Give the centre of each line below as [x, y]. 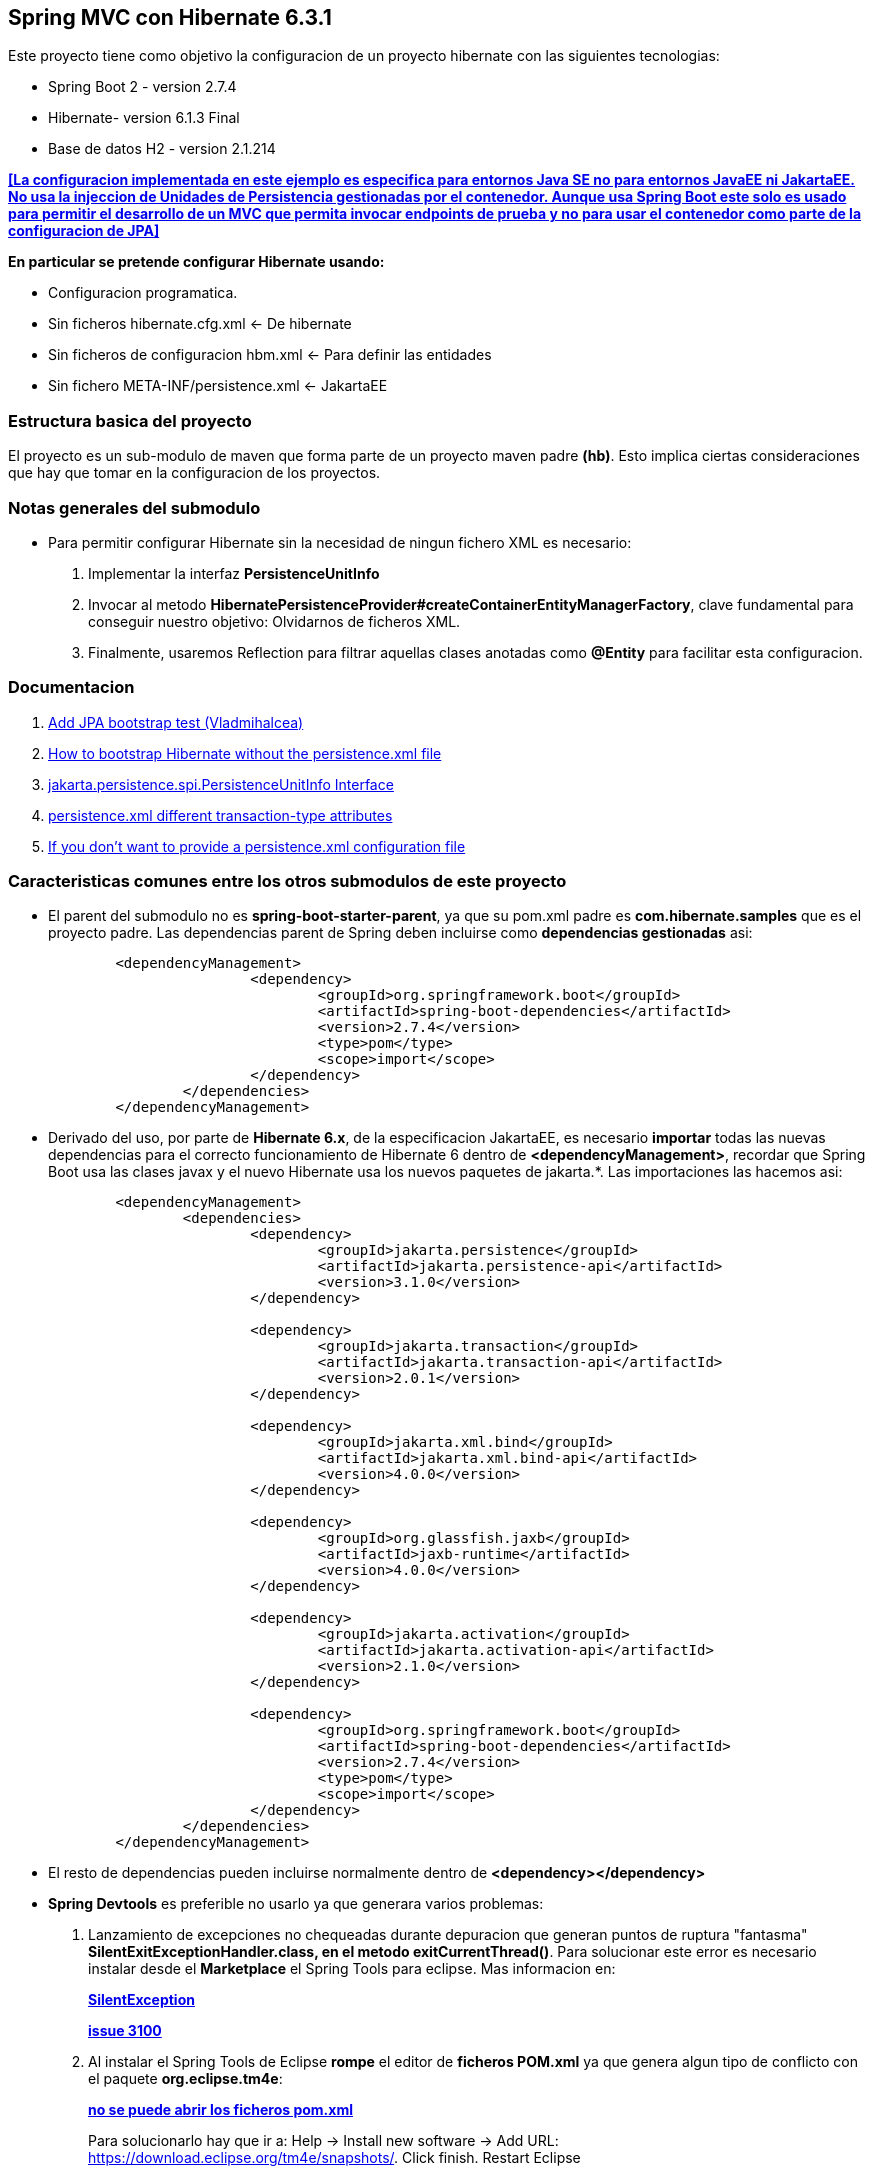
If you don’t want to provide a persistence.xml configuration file [257, 846]
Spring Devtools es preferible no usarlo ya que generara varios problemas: [296, 1904]
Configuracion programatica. [143, 293]
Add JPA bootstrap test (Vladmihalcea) [176, 722]
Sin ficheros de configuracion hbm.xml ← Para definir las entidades [270, 355]
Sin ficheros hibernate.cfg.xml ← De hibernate [200, 324]
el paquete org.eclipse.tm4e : [185, 2079]
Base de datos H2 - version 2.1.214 [162, 149]
